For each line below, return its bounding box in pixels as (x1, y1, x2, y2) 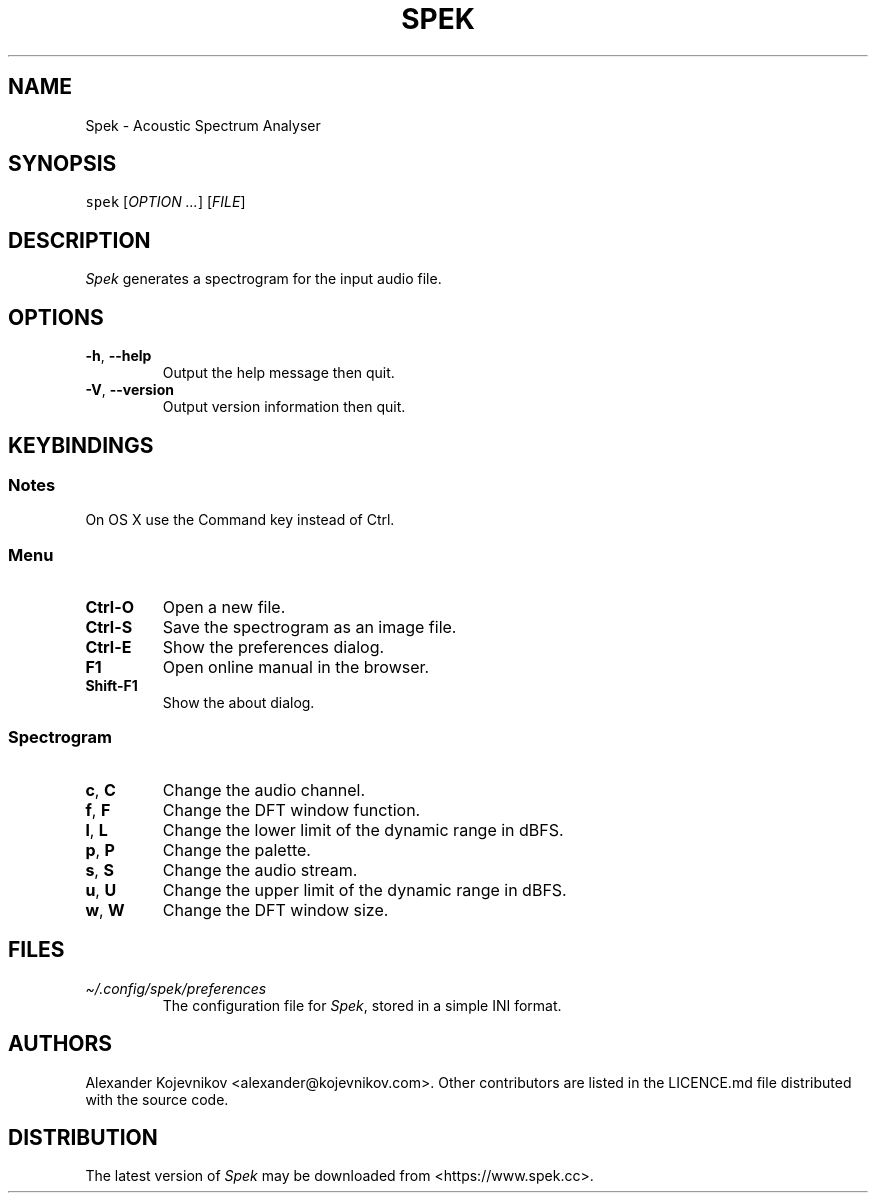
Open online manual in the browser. (162, 657, 430, 678)
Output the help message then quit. (162, 364, 395, 382)
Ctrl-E (85, 637, 132, 658)
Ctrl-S (85, 617, 133, 638)
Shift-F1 (85, 677, 138, 695)
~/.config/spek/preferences (85, 979, 267, 997)
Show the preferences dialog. (162, 637, 385, 658)
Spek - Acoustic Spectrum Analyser (85, 116, 321, 134)
